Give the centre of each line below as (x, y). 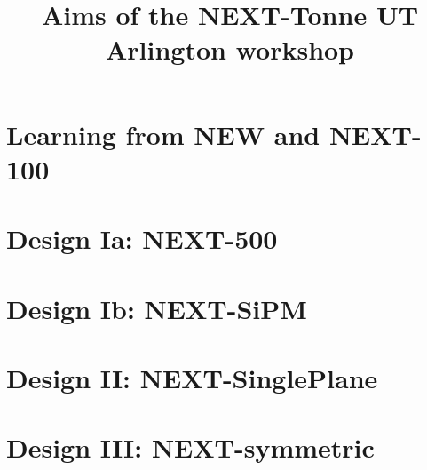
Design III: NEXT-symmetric (190, 447)
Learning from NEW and (163, 134)
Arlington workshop (230, 49)
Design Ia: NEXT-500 (142, 239)
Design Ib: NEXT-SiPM (157, 308)
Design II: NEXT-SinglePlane (192, 377)
